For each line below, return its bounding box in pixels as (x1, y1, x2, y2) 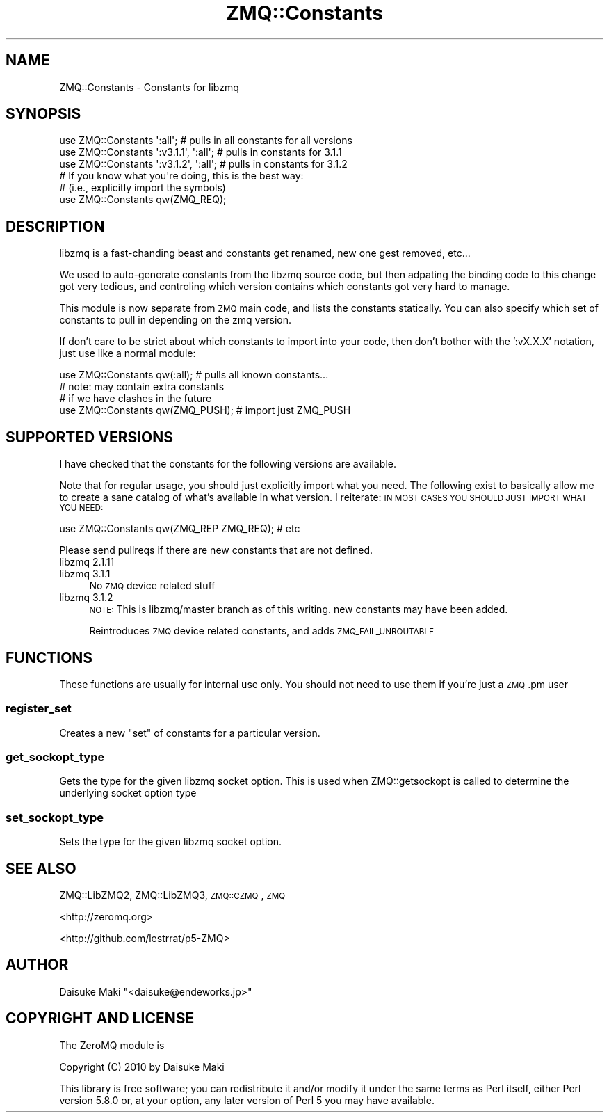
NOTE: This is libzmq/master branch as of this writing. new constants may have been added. (89, 603, 508, 616)
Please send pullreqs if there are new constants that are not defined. (59, 544, 373, 557)
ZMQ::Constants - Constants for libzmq (59, 81, 239, 93)
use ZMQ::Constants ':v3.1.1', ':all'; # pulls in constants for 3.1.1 (59, 146, 342, 159)
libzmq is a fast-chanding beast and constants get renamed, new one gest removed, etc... (59, 247, 471, 259)
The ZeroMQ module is (59, 1039, 165, 1051)
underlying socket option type (59, 787, 197, 799)
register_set (6, 701, 72, 716)
